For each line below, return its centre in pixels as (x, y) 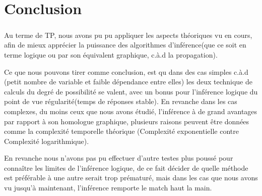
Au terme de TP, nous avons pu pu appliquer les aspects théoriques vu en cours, (128, 35)
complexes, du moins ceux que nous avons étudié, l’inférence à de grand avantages (131, 111)
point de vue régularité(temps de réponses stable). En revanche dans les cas (121, 101)
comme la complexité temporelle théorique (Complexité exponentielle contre (121, 131)
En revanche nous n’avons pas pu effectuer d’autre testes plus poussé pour (119, 158)
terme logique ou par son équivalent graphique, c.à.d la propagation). (111, 54)
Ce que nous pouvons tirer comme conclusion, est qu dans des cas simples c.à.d (126, 71)
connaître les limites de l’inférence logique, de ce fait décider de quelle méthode (126, 167)
